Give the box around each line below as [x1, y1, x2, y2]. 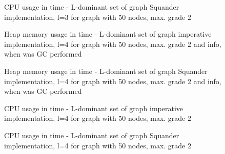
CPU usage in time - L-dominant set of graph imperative [4, 102, 183, 113]
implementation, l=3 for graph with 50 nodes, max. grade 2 [4, 11, 191, 22]
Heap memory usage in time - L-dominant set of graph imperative [4, 29, 212, 39]
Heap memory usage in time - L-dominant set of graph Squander [4, 65, 208, 76]
